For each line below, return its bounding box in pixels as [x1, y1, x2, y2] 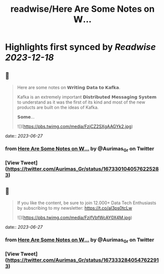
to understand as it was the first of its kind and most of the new [17, 99, 146, 105]
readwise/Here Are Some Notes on [10, 3, 155, 15]
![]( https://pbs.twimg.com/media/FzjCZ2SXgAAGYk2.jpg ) [17, 124, 134, 129]
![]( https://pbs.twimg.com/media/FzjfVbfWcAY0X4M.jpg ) [17, 215, 133, 220]
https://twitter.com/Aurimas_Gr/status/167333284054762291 [7, 257, 159, 264]
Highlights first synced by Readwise [5, 42, 156, 53]
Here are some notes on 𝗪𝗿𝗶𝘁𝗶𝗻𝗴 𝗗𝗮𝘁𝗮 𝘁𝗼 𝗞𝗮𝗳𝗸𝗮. [17, 84, 120, 90]
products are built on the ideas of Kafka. [17, 105, 99, 110]
